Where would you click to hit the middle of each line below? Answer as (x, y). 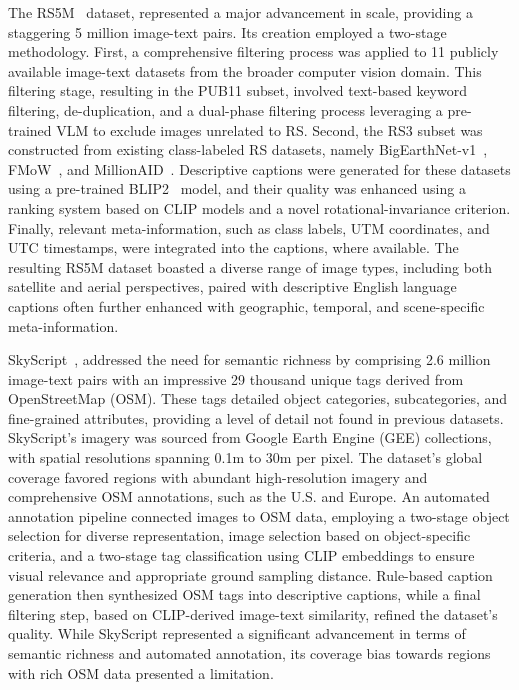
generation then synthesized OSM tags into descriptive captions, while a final (244, 594)
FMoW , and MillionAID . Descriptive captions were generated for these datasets (259, 168)
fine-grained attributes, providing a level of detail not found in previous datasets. (256, 417)
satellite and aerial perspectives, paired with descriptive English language (232, 286)
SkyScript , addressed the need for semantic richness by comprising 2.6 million (249, 359)
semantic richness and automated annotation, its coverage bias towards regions (249, 653)
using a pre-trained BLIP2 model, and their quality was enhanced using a (237, 188)
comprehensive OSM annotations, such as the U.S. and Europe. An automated (249, 496)
